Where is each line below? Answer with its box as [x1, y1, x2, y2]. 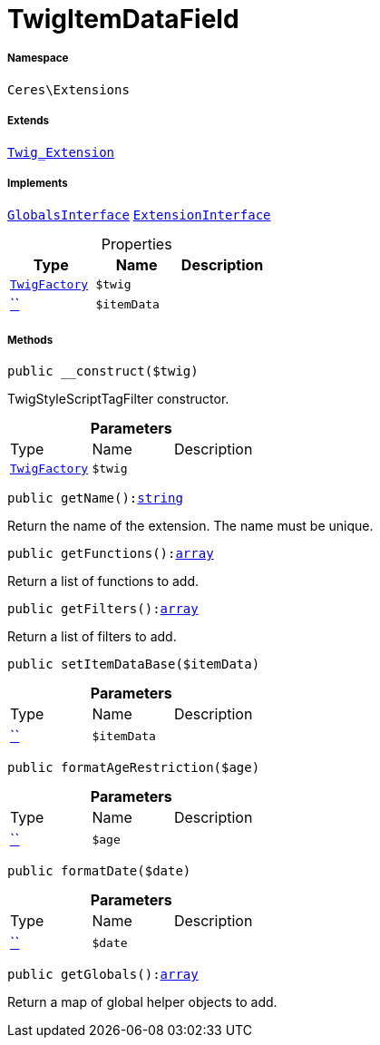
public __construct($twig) [7, 364, 199, 379]
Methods [7, 333, 54, 347]
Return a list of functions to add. [7, 573, 200, 590]
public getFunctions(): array [7, 546, 214, 562]
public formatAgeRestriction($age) [7, 760, 260, 776]
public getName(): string [7, 491, 183, 506]
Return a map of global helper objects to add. [7, 994, 278, 1011]
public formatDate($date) [7, 864, 191, 879]
